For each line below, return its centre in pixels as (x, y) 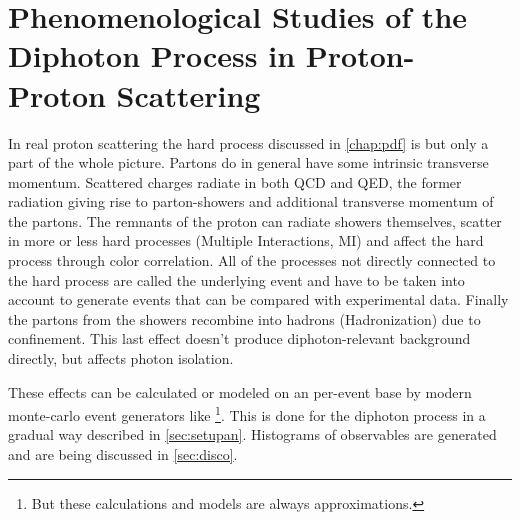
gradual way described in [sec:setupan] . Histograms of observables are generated (252, 434)
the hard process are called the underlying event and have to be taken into (236, 279)
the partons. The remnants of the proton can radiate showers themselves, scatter (255, 220)
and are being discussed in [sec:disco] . (123, 454)
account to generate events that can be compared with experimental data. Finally (258, 299)
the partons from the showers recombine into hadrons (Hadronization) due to (244, 318)
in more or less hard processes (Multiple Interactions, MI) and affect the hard (246, 240)
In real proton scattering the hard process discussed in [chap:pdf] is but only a (248, 142)
